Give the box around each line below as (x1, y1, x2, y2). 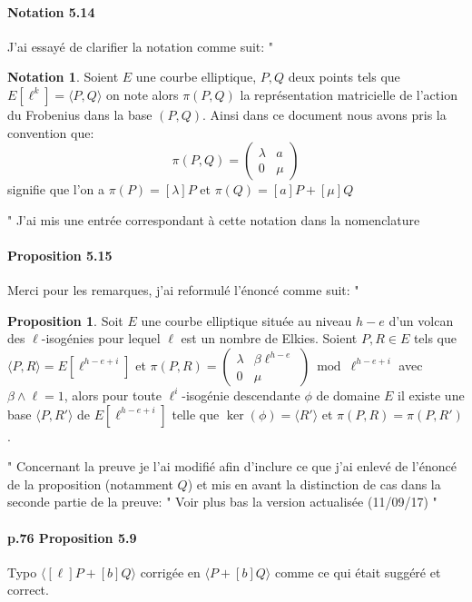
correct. (7, 580, 49, 599)
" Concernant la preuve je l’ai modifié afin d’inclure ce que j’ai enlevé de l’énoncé (7, 457, 457, 476)
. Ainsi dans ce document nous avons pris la (202, 104, 447, 123)
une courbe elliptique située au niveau (141, 311, 352, 330)
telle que (172, 404, 220, 423)
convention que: (7, 123, 94, 142)
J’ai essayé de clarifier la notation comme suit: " (7, 36, 274, 55)
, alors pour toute (64, 385, 162, 404)
